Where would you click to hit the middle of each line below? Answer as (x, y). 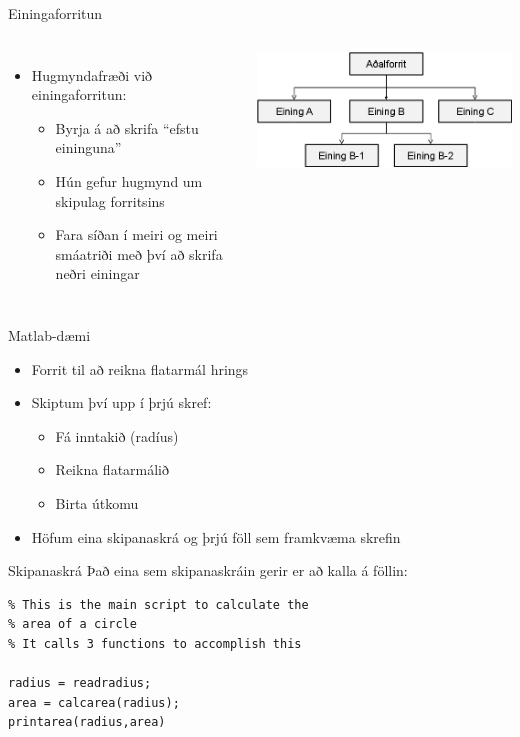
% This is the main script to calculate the (158, 604)
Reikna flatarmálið (112, 469)
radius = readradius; (80, 683)
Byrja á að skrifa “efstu (127, 127)
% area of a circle (72, 624)
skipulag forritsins (110, 200)
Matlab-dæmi (49, 334)
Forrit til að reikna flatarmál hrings (140, 368)
